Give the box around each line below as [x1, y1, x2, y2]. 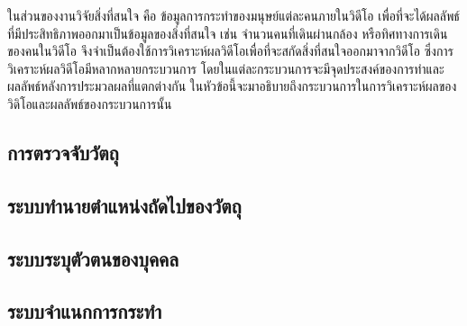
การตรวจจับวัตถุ [7, 138, 119, 166]
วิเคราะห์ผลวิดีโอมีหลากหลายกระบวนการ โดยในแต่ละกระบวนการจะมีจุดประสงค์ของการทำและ [7, 59, 444, 77]
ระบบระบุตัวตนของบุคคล [7, 244, 179, 272]
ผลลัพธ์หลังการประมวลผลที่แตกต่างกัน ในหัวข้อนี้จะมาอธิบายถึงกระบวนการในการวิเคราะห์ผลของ [7, 77, 457, 95]
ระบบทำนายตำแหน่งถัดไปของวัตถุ [7, 191, 242, 219]
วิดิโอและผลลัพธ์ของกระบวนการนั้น [7, 94, 172, 113]
